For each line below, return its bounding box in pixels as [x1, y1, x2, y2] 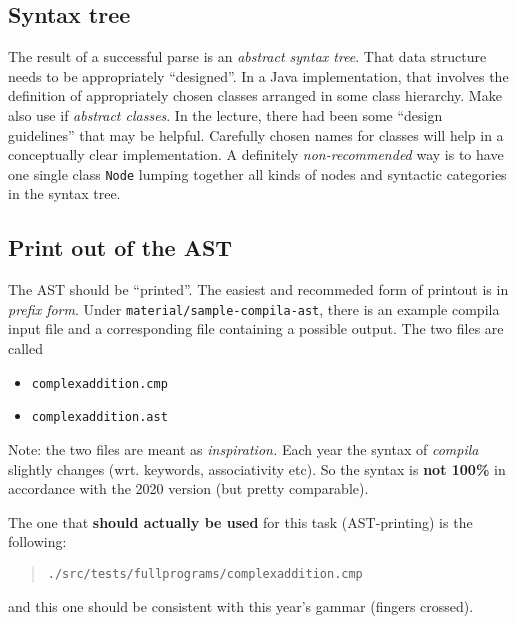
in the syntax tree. [8, 183, 121, 204]
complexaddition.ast [31, 410, 168, 425]
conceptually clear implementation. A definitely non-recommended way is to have [8, 144, 504, 165]
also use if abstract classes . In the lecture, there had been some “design [8, 104, 443, 125]
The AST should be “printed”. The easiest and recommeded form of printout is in [8, 279, 509, 300]
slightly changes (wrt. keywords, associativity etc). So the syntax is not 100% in [8, 458, 506, 479]
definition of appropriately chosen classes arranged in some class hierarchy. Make [8, 85, 502, 106]
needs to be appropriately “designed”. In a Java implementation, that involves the [8, 65, 509, 86]
